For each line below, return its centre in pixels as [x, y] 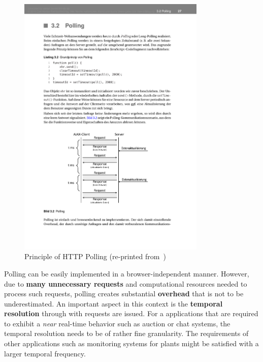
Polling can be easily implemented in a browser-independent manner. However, [127, 273]
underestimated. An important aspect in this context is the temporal [113, 303]
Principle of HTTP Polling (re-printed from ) [95, 256]
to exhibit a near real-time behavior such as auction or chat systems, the [117, 323]
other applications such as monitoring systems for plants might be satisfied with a [131, 343]
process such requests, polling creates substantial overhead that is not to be [124, 294]
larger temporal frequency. [45, 353]
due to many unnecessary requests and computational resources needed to [126, 283]
